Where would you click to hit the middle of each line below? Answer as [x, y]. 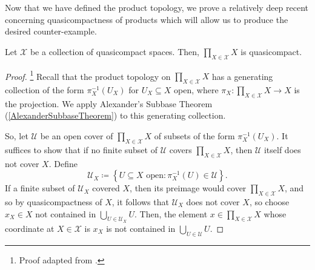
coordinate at [30, 228]
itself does [282, 149]
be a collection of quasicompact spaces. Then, [114, 51]
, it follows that [140, 202]
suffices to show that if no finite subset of [81, 149]
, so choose [269, 202]
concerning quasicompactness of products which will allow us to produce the [147, 19]
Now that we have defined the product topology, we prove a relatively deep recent [157, 7]
